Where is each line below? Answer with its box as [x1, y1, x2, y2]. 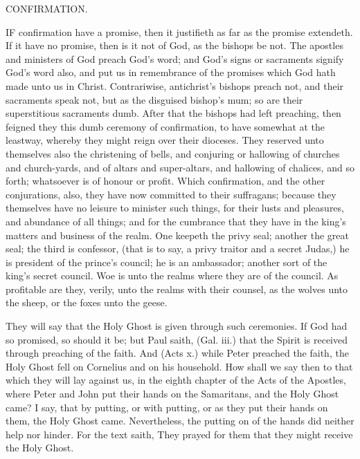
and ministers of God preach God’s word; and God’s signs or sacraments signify [6, 51, 344, 66]
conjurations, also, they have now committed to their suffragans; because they [6, 187, 336, 201]
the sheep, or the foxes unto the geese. [6, 295, 168, 310]
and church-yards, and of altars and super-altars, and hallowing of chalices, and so [6, 160, 354, 174]
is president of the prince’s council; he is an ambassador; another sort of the [6, 254, 327, 269]
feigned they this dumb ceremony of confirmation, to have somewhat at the [6, 119, 325, 133]
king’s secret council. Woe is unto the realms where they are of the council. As [6, 268, 339, 283]
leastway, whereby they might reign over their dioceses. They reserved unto [6, 133, 324, 147]
